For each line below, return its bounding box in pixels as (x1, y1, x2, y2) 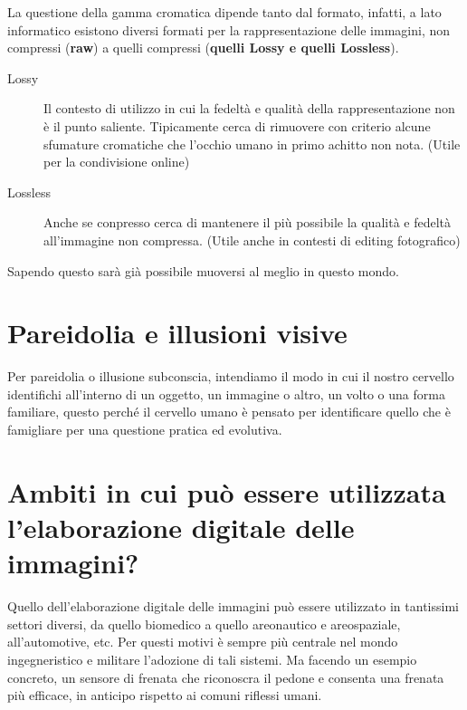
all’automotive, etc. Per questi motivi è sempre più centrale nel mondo (7, 632, 398, 651)
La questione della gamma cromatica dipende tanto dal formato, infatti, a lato (7, 3, 442, 21)
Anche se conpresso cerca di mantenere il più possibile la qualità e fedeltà (43, 213, 452, 232)
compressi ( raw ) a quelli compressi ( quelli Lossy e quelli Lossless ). (7, 38, 399, 57)
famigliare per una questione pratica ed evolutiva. (7, 420, 282, 439)
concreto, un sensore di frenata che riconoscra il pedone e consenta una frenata (7, 667, 444, 686)
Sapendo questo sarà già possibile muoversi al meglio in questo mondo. (7, 261, 399, 280)
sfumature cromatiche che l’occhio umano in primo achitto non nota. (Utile (43, 134, 461, 153)
